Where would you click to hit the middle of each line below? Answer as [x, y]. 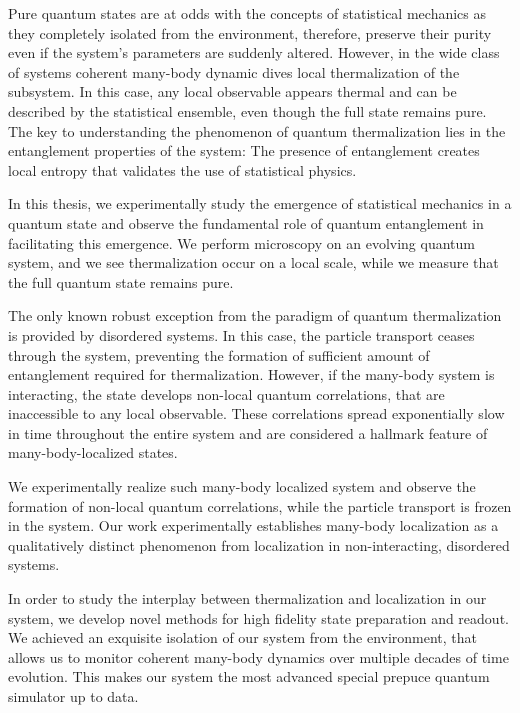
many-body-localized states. [93, 452]
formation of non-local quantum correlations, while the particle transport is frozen [260, 505]
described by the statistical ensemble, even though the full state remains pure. [247, 110]
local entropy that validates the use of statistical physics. [182, 169]
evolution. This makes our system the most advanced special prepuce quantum [249, 676]
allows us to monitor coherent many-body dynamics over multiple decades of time [258, 656]
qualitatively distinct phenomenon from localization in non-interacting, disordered [259, 544]
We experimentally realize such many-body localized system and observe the [242, 486]
